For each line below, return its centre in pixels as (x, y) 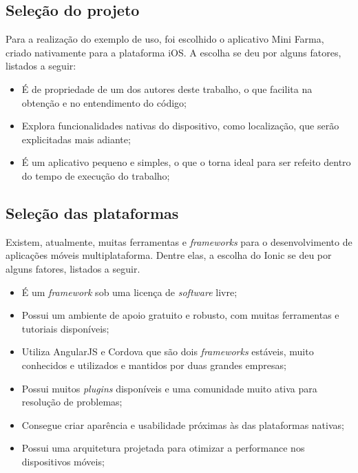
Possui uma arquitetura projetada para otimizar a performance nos (163, 448)
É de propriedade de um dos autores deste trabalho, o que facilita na (167, 88)
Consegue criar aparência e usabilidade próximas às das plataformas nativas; (183, 424)
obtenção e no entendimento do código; (104, 102)
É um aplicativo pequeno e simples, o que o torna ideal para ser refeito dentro (186, 162)
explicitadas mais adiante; (76, 139)
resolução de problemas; (72, 402)
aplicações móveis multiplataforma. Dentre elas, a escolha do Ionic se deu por (169, 255)
